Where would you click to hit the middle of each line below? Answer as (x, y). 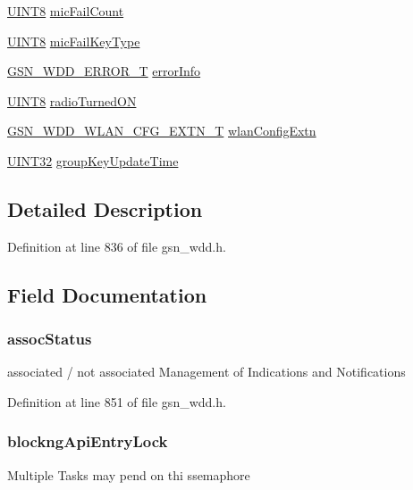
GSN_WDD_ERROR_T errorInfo (104, 71)
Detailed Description (105, 208)
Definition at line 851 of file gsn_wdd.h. (117, 401)
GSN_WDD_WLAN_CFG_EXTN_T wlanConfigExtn (162, 131)
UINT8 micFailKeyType (74, 41)
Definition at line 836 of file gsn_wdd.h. (117, 246)
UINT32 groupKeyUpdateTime (93, 160)
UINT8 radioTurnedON (72, 100)
